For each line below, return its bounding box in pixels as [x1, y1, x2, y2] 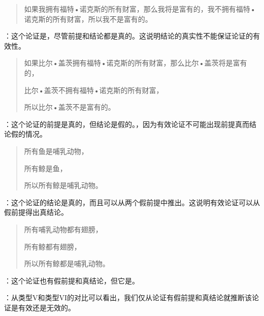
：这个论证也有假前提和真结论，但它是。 [4, 275, 139, 286]
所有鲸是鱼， [24, 163, 67, 173]
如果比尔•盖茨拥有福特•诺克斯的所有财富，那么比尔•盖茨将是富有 [24, 57, 247, 68]
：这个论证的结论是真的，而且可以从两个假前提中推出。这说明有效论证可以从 [4, 197, 260, 207]
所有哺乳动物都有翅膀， [24, 224, 103, 234]
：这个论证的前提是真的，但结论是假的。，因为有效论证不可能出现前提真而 [4, 118, 249, 129]
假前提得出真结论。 [4, 207, 68, 217]
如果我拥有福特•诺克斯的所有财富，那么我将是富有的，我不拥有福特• [24, 4, 256, 14]
